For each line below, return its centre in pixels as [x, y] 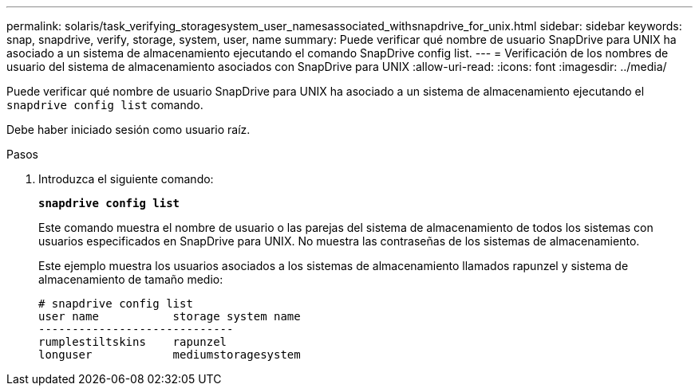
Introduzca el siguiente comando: [126, 179]
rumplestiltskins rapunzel [133, 342]
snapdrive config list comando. [105, 105]
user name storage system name [170, 316]
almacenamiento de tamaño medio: [131, 279]
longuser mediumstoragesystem [170, 355]
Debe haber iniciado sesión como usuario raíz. [128, 129]
